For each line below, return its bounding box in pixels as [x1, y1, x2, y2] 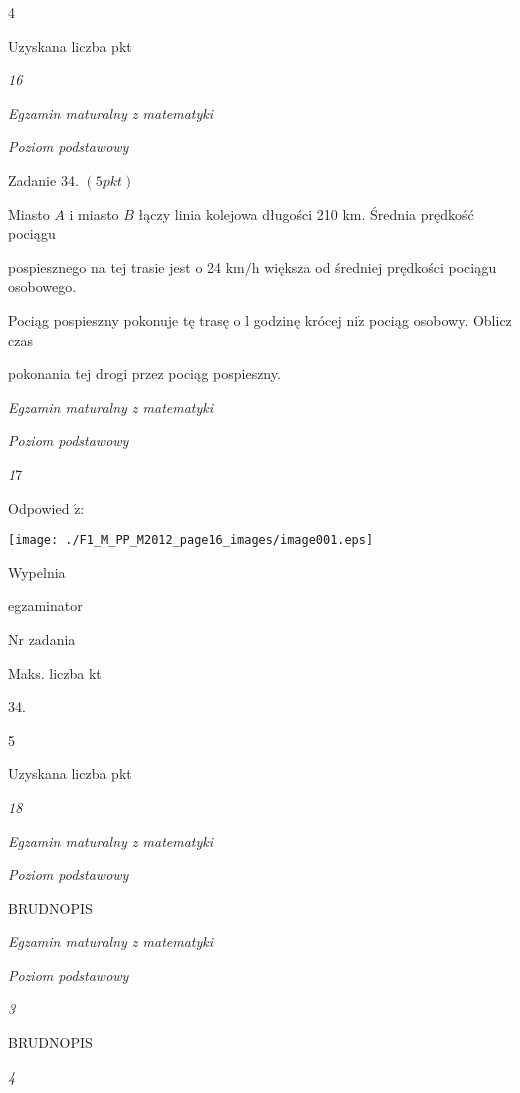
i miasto [69, 203, 119, 224]
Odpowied [8, 497, 70, 518]
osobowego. [8, 276, 77, 297]
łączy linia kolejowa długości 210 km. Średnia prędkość [138, 203, 474, 224]
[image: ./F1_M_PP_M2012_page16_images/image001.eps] [8, 533, 374, 548]
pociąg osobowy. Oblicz [369, 309, 512, 330]
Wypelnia [8, 561, 66, 582]
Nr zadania [8, 628, 76, 649]
